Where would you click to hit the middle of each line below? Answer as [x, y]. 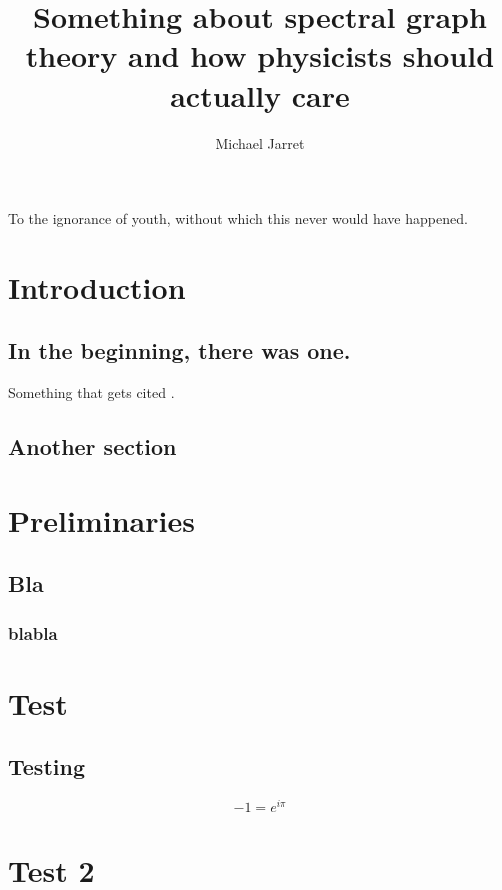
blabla [33, 632]
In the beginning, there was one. [179, 350]
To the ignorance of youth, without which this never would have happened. [238, 218]
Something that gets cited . [91, 392]
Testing [46, 766]
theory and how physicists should [260, 55]
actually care [260, 94]
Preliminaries [101, 519]
